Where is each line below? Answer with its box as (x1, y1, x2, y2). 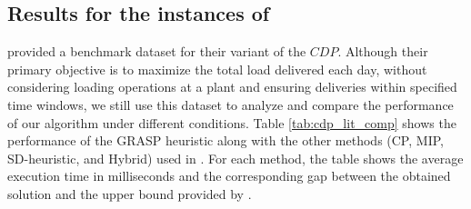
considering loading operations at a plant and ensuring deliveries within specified (7, 77, 457, 96)
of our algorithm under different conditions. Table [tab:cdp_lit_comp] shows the (7, 113, 456, 132)
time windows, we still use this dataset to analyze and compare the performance (7, 95, 454, 114)
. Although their (337, 42, 428, 61)
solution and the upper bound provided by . (7, 184, 252, 203)
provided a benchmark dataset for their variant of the (7, 42, 306, 61)
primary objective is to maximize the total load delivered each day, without (7, 59, 427, 78)
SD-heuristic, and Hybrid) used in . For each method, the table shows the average (7, 148, 464, 167)
